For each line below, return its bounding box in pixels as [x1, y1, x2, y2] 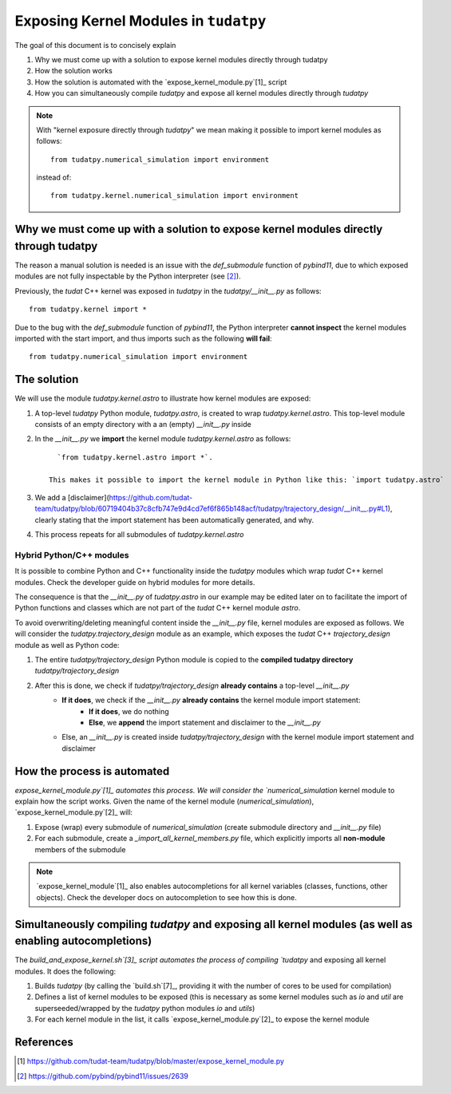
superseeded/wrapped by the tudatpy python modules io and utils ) [34, 1003, 255, 1013]
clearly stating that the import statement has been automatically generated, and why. [34, 515, 315, 524]
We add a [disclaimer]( [34, 492, 109, 502]
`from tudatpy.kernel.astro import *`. [57, 452, 213, 462]
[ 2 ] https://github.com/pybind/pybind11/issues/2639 [17, 1071, 189, 1080]
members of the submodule [34, 844, 126, 854]
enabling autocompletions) [14, 934, 152, 948]
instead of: [36, 172, 72, 183]
